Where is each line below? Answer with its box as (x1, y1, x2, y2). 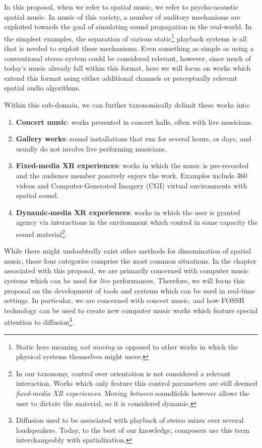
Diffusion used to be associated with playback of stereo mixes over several (16, 415, 244, 425)
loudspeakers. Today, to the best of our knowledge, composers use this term (16, 424, 249, 435)
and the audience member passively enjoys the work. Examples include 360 (16, 170, 247, 180)
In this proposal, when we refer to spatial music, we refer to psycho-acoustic (4, 2, 239, 12)
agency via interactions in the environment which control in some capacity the (16, 217, 258, 227)
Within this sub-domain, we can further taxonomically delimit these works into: (4, 99, 250, 110)
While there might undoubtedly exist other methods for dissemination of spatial (4, 245, 251, 256)
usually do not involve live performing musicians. (16, 143, 167, 154)
